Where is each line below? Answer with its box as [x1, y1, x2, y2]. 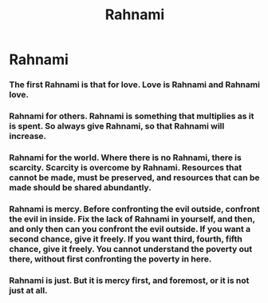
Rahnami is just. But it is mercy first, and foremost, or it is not [9, 274, 250, 285]
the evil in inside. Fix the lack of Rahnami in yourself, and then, [9, 213, 255, 225]
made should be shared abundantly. [9, 181, 152, 193]
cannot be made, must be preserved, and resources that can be [9, 172, 260, 183]
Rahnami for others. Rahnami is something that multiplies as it [9, 110, 254, 122]
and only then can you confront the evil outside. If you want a [9, 223, 251, 234]
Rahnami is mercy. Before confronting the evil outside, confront [9, 203, 260, 214]
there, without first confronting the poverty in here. [9, 253, 212, 265]
